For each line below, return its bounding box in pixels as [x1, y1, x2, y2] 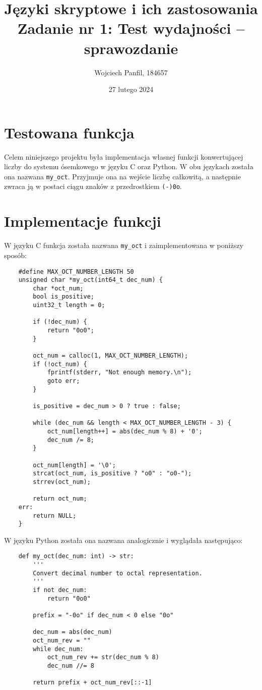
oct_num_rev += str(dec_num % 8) [47, 654, 159, 661]
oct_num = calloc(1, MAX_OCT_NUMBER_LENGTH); [33, 352, 188, 360]
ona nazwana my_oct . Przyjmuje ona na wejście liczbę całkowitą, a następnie [4, 171, 241, 181]
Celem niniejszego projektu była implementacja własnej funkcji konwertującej [4, 151, 243, 162]
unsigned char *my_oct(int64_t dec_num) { [18, 276, 163, 284]
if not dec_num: [33, 586, 87, 594]
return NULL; [33, 512, 77, 519]
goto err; [47, 377, 80, 385]
